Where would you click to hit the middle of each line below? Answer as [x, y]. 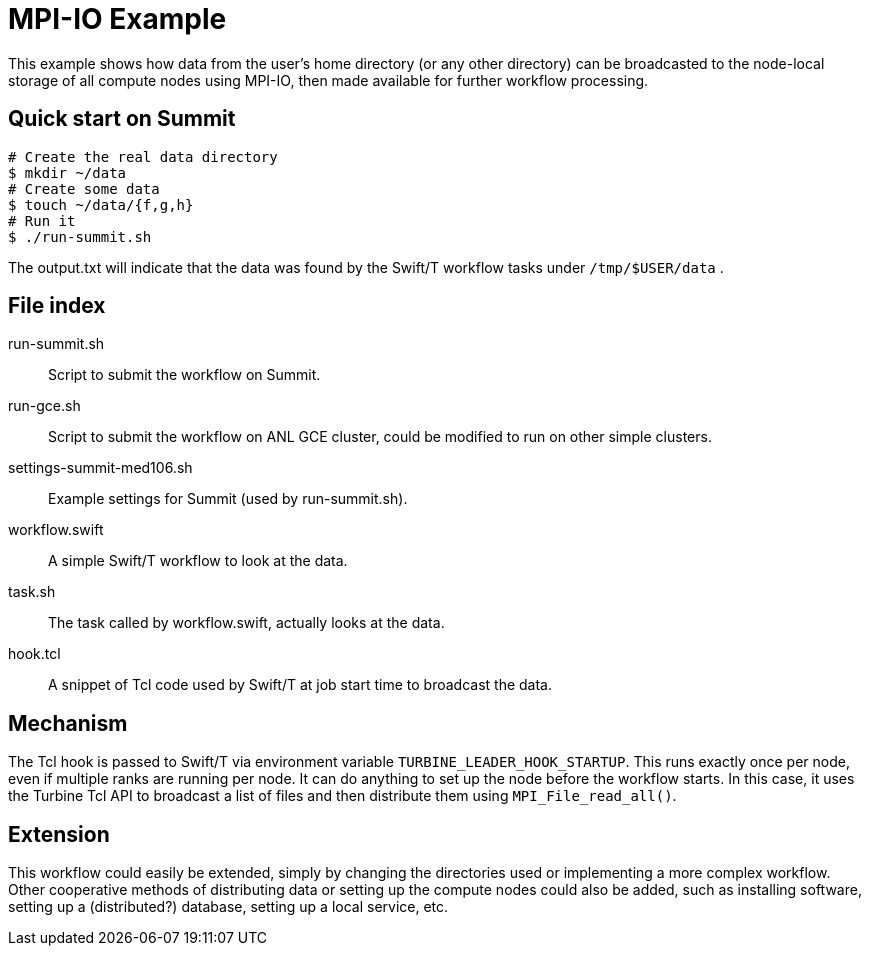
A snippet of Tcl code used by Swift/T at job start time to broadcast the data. [300, 685]
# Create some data [84, 188]
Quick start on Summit [122, 119]
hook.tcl [34, 654]
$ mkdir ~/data [67, 172]
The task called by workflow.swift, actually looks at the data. [246, 623]
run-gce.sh [44, 406]
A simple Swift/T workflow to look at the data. [198, 561]
